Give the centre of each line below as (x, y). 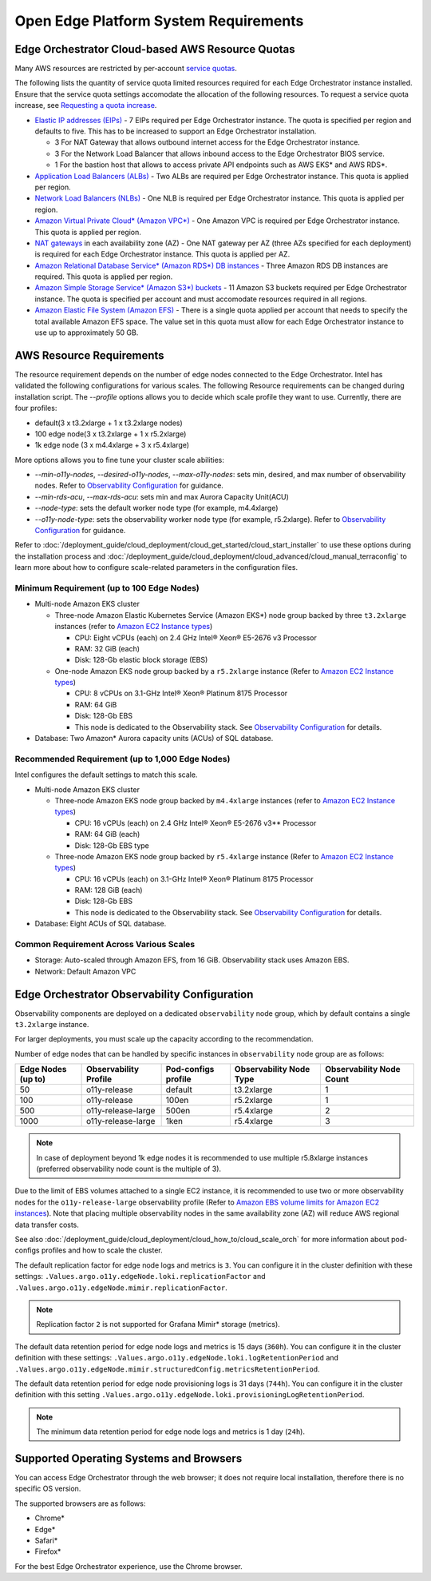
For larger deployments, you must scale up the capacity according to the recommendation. (164, 1039)
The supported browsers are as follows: (80, 1503)
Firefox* (48, 1551)
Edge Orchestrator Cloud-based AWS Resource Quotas (155, 49)
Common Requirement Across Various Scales (105, 945)
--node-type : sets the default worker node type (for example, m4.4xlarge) (156, 508)
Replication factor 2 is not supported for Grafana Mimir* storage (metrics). (158, 1324)
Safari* (46, 1540)
